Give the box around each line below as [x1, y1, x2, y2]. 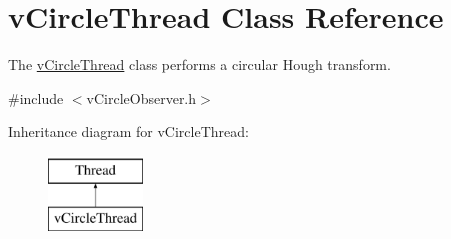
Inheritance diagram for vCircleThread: [8, 121, 249, 142]
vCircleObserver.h [86, 87, 197, 108]
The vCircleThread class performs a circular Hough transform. [8, 54, 391, 75]
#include [8, 87, 64, 108]
